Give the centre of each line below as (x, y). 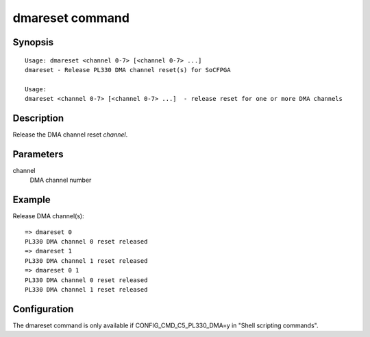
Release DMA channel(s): (49, 216)
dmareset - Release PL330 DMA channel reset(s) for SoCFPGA (128, 70)
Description (38, 118)
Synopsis (33, 42)
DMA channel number (61, 180)
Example (32, 200)
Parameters (38, 154)
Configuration (43, 309)
